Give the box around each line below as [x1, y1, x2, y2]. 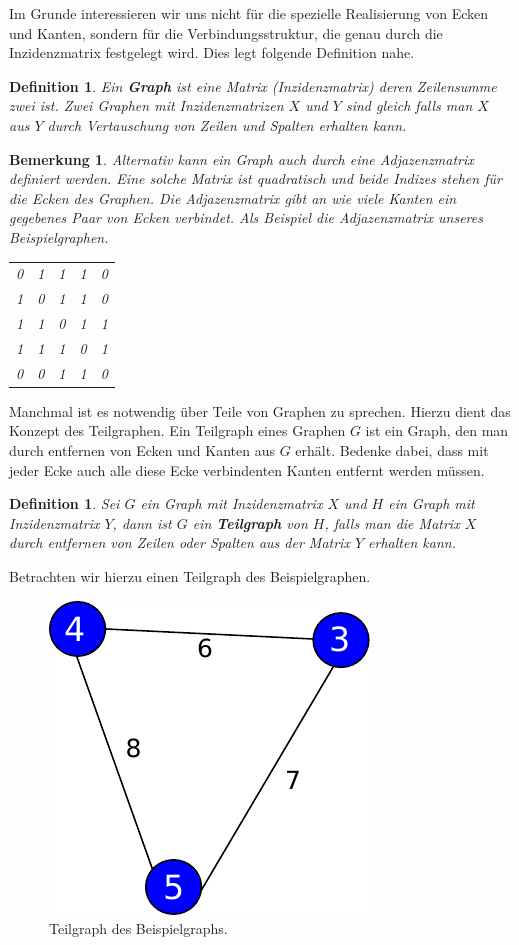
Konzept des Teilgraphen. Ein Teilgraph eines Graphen [9, 420, 346, 441]
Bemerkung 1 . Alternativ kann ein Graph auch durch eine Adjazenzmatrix [9, 148, 474, 169]
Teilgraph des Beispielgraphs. [49, 918, 228, 939]
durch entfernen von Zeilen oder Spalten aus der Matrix [9, 532, 350, 553]
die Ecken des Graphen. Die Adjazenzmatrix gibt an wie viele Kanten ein [9, 187, 457, 208]
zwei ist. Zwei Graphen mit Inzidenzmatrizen [9, 95, 284, 116]
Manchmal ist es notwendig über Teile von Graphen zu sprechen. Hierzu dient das [9, 400, 511, 421]
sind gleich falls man [345, 95, 473, 116]
